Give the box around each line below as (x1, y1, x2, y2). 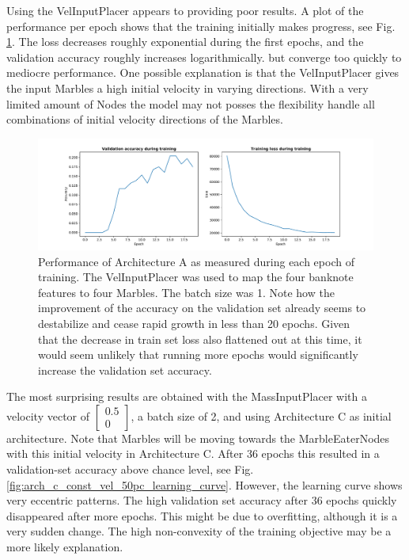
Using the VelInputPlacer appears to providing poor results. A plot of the (6, 2, 364, 18)
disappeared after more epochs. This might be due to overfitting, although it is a (6, 507, 398, 524)
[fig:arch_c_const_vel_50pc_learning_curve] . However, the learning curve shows (6, 476, 403, 493)
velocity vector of (6, 407, 90, 424)
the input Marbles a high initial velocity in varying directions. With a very (6, 79, 369, 96)
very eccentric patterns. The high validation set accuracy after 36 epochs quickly (6, 492, 397, 509)
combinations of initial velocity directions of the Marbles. (6, 111, 283, 128)
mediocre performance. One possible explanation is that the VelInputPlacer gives (6, 64, 400, 81)
